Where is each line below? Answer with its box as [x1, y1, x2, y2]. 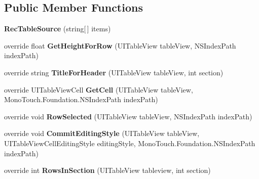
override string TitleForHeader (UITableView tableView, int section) [4, 67, 224, 77]
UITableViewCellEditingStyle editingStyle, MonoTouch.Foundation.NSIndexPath [4, 138, 255, 148]
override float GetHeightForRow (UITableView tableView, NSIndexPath [4, 40, 236, 51]
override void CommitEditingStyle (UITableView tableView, [4, 128, 200, 139]
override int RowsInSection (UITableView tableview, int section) [4, 165, 211, 175]
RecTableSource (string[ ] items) [4, 23, 111, 34]
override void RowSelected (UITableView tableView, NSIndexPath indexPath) [4, 111, 252, 121]
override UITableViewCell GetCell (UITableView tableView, [4, 84, 193, 95]
